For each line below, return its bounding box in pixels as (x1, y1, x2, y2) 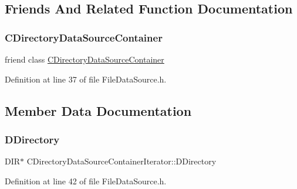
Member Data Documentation (5, 101, 192, 119)
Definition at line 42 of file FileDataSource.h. (5, 174, 167, 187)
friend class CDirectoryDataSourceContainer (5, 53, 164, 65)
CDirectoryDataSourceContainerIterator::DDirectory (26, 155, 217, 167)
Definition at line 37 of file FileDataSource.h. (5, 73, 167, 85)
